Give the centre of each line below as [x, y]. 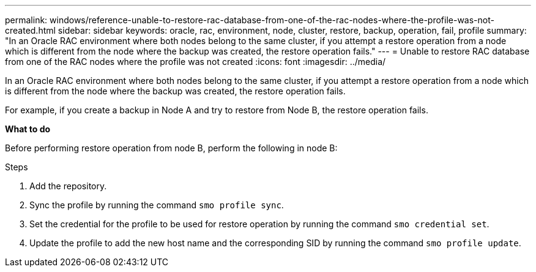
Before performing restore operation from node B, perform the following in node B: [171, 148]
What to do [28, 129]
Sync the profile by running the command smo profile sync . [157, 205]
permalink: [26, 20]
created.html [30, 30]
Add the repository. [68, 186]
